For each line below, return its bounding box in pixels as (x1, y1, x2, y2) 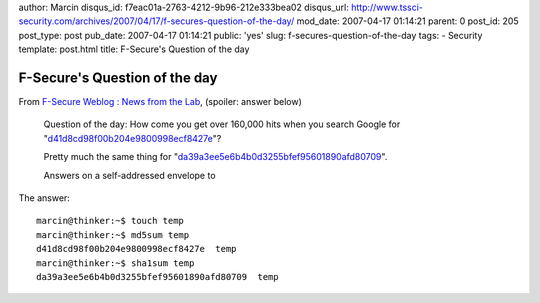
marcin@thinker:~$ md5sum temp (36, 229, 190, 240)
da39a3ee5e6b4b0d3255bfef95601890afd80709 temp (36, 271, 279, 282)
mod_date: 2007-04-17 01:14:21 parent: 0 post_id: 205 (296, 15, 519, 27)
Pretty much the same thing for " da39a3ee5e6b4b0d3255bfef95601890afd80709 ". (43, 151, 388, 163)
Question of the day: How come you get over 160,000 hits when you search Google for (43, 118, 401, 130)
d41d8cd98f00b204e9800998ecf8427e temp (36, 243, 237, 255)
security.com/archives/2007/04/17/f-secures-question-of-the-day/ (18, 15, 295, 27)
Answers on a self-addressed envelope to (43, 169, 216, 181)
